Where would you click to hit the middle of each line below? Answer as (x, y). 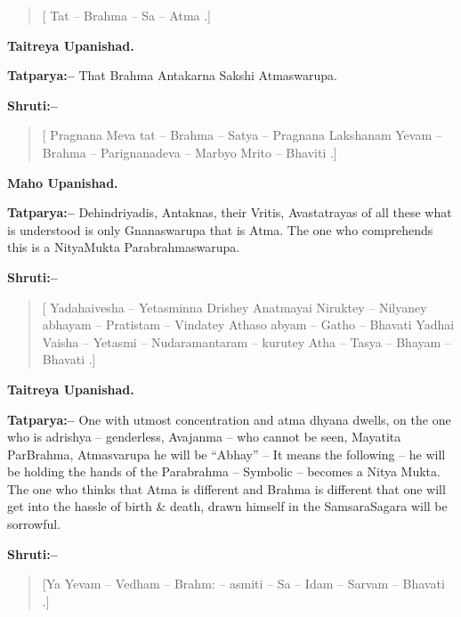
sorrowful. (34, 524)
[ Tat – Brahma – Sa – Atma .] (127, 15)
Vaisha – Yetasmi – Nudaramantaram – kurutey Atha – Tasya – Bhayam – (247, 341)
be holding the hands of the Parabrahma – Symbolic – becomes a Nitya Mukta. (224, 471)
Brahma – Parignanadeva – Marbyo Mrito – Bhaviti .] (190, 152)
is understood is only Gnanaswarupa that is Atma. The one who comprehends (220, 229)
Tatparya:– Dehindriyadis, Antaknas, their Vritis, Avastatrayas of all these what (230, 212)
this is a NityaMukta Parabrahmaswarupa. (124, 247)
